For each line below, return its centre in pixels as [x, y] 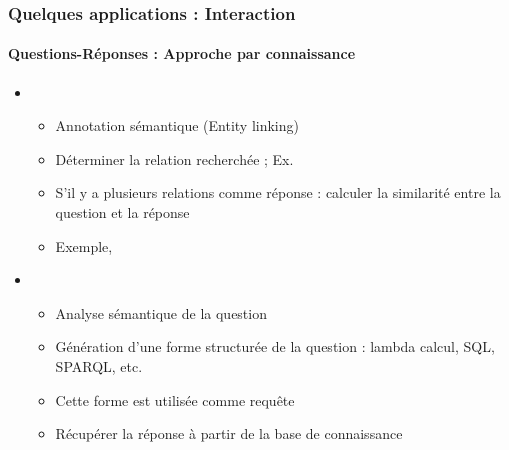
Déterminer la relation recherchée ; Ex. [174, 158]
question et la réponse [122, 212]
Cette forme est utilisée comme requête [175, 399]
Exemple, [84, 245]
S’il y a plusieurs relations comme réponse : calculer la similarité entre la [278, 192]
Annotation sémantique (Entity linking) [177, 125]
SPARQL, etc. [99, 365]
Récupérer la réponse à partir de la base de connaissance [229, 433]
